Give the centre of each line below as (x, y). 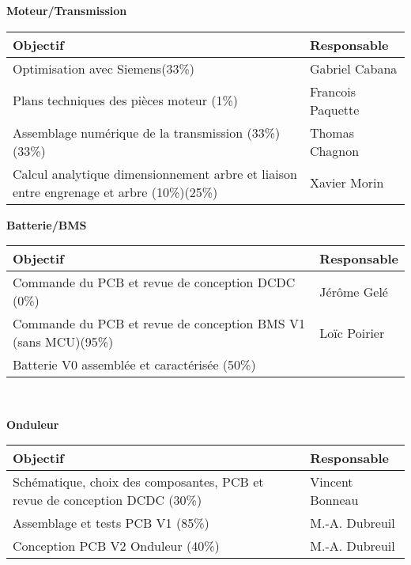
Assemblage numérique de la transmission (128, 132)
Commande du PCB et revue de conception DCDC (154, 282)
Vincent (332, 482)
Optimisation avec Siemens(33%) (104, 68)
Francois (333, 91)
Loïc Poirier (352, 332)
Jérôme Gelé (354, 291)
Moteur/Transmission (67, 10)
